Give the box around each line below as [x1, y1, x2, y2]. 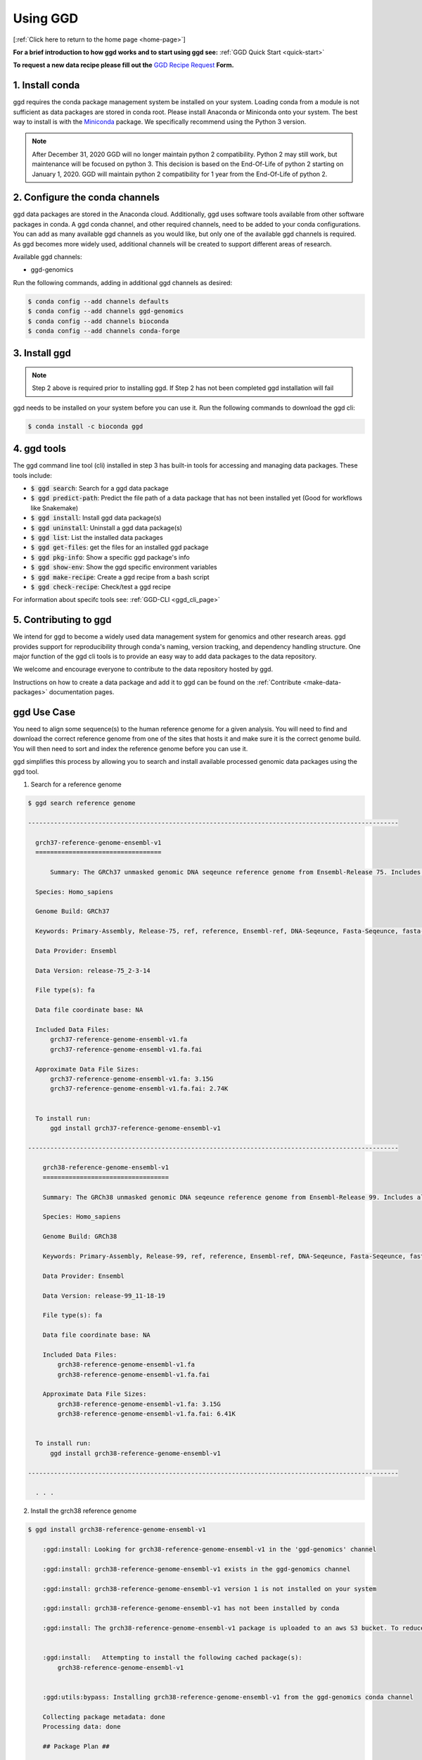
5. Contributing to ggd [13, 614, 112, 626]
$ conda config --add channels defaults [27, 297, 169, 306]
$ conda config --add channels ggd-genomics [27, 307, 184, 315]
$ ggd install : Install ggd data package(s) [30, 514, 162, 522]
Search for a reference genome [30, 780, 122, 788]
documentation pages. [49, 688, 115, 696]
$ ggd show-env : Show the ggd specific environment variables [30, 563, 217, 572]
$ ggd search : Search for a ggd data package [30, 484, 169, 493]
